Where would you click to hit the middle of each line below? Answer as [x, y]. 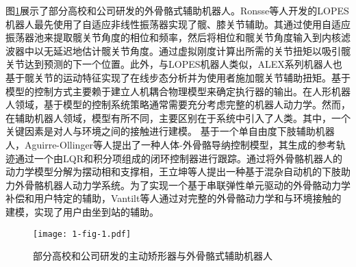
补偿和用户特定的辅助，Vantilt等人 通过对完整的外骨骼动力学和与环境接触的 [174, 198]
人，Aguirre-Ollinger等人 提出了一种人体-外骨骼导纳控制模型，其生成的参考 [171, 144]
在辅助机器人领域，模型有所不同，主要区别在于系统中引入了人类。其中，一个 [178, 117]
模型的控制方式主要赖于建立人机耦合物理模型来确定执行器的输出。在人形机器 [178, 91]
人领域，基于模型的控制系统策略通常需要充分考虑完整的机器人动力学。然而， [178, 104]
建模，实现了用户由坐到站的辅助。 [82, 211]
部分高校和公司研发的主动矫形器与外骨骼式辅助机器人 [153, 256]
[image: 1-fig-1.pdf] [82, 234]
